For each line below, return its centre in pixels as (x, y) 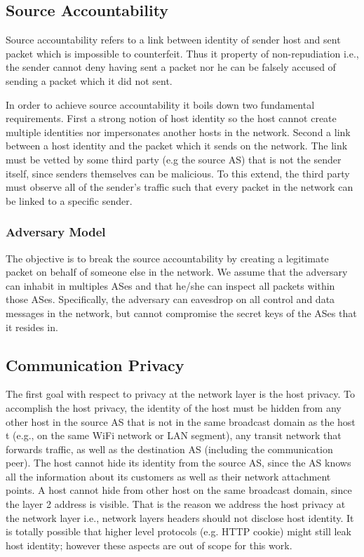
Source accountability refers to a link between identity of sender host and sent (173, 40)
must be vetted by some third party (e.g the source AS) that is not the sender (174, 159)
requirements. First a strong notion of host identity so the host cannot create (171, 118)
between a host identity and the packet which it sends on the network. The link (177, 146)
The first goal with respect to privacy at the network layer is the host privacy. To (180, 394)
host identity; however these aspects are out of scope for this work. (149, 545)
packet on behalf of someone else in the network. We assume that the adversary (177, 272)
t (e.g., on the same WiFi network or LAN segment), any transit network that (174, 435)
